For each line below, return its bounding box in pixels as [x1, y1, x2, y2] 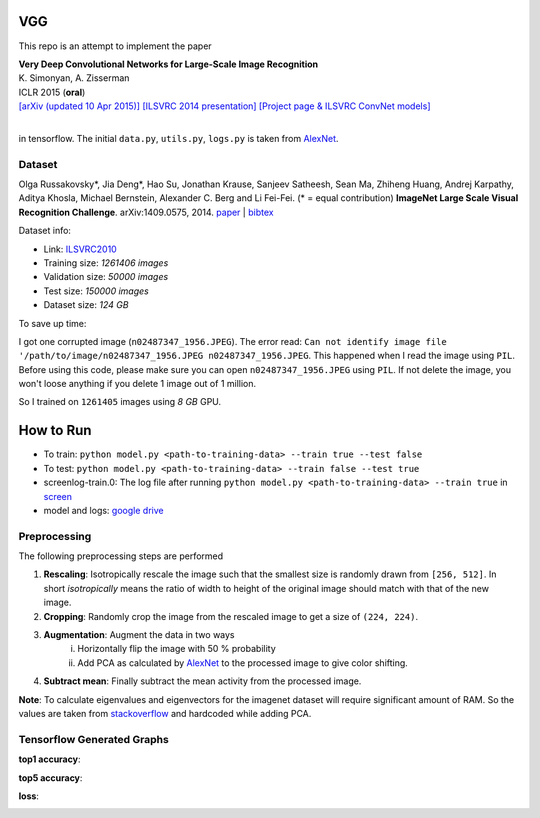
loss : [18, 790, 40, 802]
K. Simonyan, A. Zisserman [18, 72, 130, 84]
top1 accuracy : [18, 753, 81, 765]
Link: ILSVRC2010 [43, 243, 117, 255]
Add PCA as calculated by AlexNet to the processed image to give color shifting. [77, 656, 409, 669]
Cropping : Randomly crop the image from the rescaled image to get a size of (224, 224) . [43, 610, 419, 622]
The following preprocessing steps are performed [18, 550, 224, 562]
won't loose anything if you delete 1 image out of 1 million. [18, 378, 257, 390]
